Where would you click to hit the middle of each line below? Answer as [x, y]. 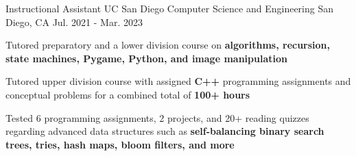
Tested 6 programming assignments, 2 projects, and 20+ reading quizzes [157, 117]
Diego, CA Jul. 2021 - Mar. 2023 [74, 22]
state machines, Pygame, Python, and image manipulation [146, 58]
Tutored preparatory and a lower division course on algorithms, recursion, [168, 45]
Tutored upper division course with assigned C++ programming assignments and [178, 81]
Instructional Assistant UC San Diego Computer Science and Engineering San [170, 8]
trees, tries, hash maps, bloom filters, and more [120, 144]
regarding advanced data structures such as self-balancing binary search [165, 131]
